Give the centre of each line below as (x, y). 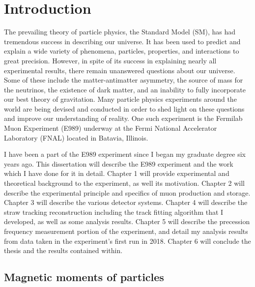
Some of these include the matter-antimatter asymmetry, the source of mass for (124, 80)
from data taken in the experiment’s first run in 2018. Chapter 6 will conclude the (127, 241)
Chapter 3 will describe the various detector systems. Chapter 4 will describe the (126, 202)
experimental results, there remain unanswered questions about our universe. (120, 70)
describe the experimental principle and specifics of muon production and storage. (127, 192)
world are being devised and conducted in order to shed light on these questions (124, 108)
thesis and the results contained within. (63, 250)
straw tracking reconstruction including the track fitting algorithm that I (114, 212)
